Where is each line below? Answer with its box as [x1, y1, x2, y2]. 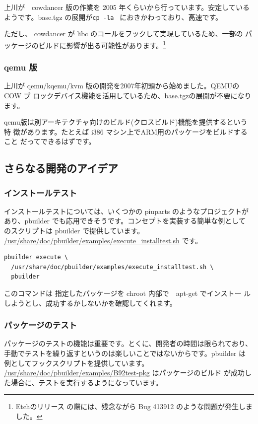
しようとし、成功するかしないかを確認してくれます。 [4, 297, 177, 308]
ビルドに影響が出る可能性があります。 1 [38, 38, 166, 50]
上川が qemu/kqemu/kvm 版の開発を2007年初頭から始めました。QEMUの [4, 80, 240, 91]
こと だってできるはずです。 [4, 136, 96, 146]
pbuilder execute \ [4, 254, 68, 261]
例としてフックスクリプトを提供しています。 [4, 357, 149, 368]
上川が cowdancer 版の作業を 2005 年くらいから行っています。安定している [4, 2, 250, 12]
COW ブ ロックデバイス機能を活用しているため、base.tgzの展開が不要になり [4, 90, 252, 100]
